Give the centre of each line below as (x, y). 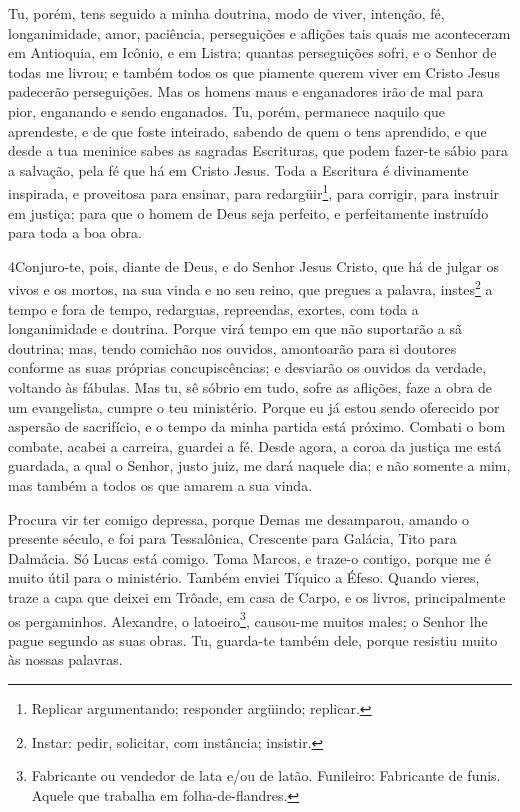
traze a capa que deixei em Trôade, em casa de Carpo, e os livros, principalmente (257, 596)
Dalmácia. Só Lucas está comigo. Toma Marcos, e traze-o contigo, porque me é (249, 557)
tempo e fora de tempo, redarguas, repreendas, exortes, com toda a (213, 308)
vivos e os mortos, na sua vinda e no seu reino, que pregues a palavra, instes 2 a (250, 288)
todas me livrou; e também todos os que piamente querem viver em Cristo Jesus (254, 71)
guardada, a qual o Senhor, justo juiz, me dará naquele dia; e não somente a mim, (259, 465)
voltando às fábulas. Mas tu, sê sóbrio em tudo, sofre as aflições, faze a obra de (250, 387)
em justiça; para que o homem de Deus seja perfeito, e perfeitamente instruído (248, 212)
